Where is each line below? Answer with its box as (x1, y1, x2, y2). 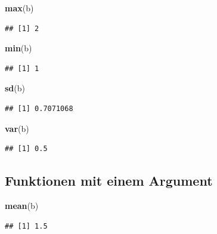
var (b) (5, 122, 29, 134)
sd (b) (5, 82, 25, 94)
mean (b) (5, 199, 39, 211)
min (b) (5, 42, 32, 54)
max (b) (5, 2, 34, 14)
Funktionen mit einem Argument (5, 171, 213, 190)
